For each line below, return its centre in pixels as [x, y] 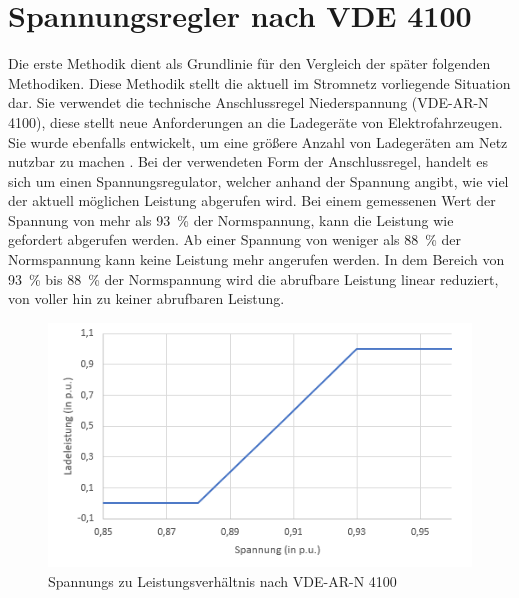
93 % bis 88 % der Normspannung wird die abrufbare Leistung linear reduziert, [253, 278]
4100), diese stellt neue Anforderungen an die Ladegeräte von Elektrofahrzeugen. [255, 121]
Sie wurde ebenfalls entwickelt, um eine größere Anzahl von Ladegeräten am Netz [258, 141]
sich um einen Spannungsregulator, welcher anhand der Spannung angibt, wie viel [258, 180]
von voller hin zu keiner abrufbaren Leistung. [146, 298]
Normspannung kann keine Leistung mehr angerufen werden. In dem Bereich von [256, 259]
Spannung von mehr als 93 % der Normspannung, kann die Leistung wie [231, 219]
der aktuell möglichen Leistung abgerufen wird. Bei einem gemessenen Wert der [252, 200]
